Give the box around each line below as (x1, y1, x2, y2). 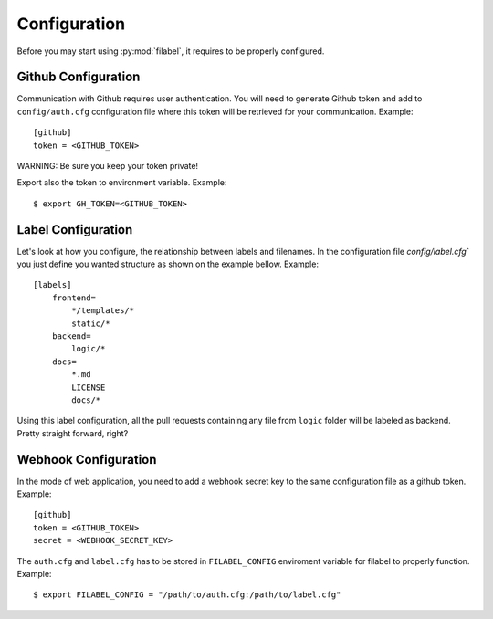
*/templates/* (71, 306, 135, 316)
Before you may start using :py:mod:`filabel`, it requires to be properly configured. (16, 46, 325, 57)
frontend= (51, 292, 96, 303)
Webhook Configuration (16, 452, 157, 467)
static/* (71, 318, 110, 329)
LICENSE (71, 382, 106, 393)
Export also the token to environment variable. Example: (16, 177, 227, 188)
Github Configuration (16, 69, 141, 85)
